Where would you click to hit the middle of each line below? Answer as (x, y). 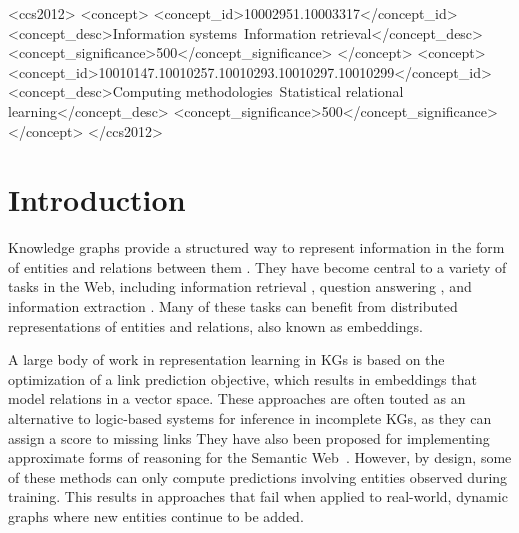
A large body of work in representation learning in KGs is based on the (226, 359)
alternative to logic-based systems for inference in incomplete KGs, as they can (250, 418)
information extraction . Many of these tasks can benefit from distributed (233, 306)
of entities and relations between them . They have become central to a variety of (257, 266)
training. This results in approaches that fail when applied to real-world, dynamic (258, 496)
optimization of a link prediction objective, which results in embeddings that (242, 378)
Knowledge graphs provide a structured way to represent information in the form (256, 247)
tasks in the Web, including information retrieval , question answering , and (240, 286)
